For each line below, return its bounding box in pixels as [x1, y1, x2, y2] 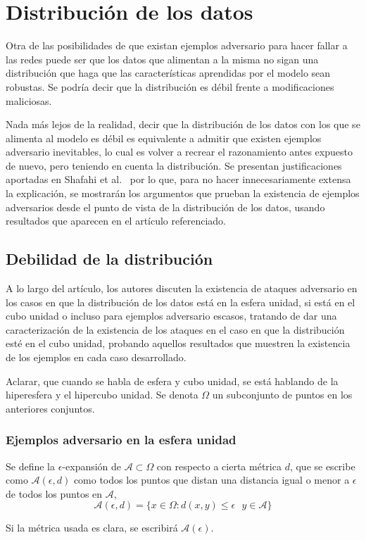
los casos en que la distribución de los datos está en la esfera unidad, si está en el [6, 294, 355, 309]
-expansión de [62, 458, 122, 473]
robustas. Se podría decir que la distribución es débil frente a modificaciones [6, 79, 334, 94]
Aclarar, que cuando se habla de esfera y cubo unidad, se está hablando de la [6, 373, 339, 388]
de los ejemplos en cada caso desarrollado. [6, 350, 187, 365]
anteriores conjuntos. [6, 401, 95, 415]
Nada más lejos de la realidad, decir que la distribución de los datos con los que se [6, 117, 360, 132]
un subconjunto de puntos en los [212, 387, 353, 402]
